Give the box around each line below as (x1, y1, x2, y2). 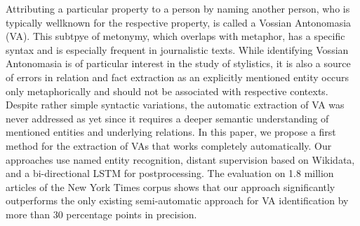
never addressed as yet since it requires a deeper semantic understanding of (6, 111, 329, 125)
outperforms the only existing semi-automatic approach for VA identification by (6, 193, 349, 208)
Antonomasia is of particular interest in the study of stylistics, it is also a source (6, 56, 351, 71)
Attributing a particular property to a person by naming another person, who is (6, 1, 350, 15)
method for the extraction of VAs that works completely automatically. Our (6, 138, 332, 153)
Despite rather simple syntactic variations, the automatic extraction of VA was (6, 97, 345, 112)
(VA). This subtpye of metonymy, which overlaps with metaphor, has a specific (6, 29, 345, 43)
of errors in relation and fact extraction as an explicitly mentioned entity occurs (6, 69, 349, 84)
